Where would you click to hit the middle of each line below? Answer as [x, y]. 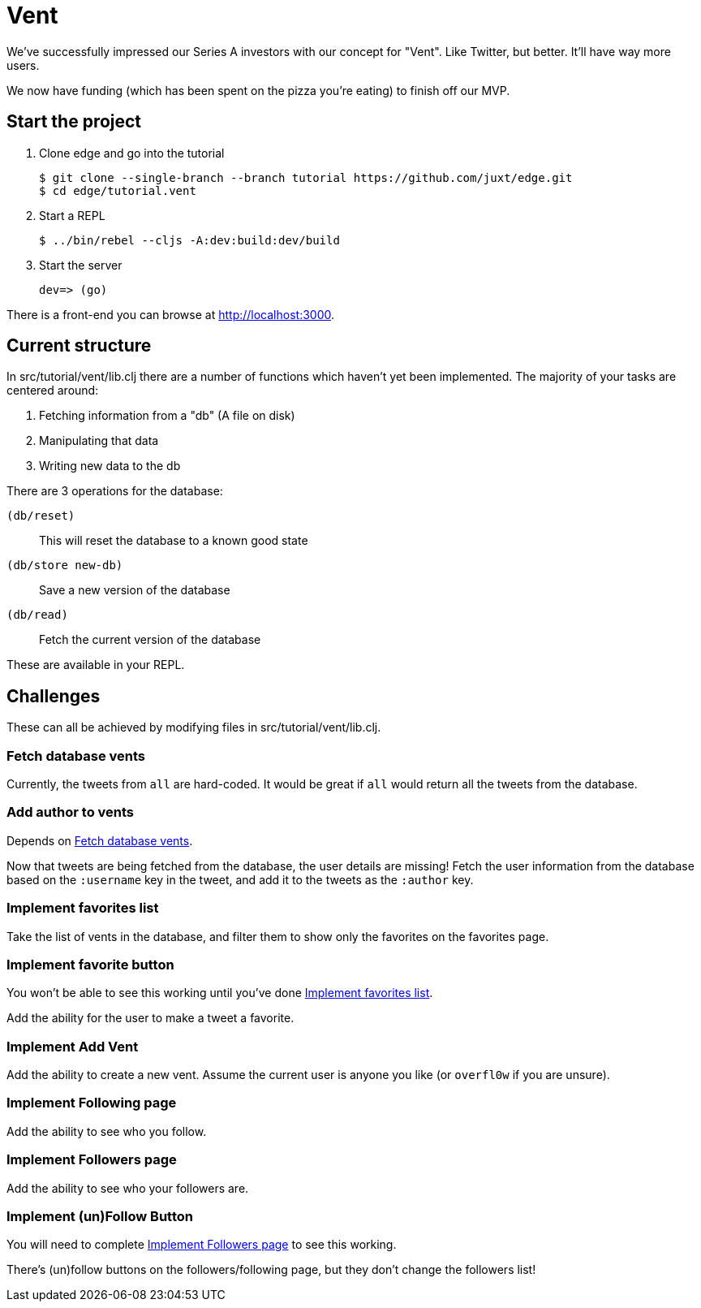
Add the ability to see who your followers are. [128, 1188]
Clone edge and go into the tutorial [132, 153]
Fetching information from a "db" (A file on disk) [167, 416]
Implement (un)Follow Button [100, 1216]
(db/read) [37, 615]
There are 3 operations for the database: [115, 491]
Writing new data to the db [110, 466]
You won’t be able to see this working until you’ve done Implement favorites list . [220, 993]
